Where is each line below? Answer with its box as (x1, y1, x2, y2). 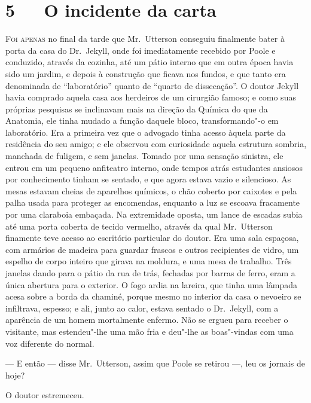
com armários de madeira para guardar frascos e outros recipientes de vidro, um (5, 243, 299, 255)
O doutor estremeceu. (5, 389, 84, 401)
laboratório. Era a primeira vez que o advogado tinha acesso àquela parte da (5, 126, 286, 138)
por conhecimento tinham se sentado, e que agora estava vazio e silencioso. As (5, 173, 291, 185)
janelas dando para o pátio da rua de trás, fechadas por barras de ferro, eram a (5, 267, 295, 279)
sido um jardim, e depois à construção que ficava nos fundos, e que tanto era (5, 67, 286, 80)
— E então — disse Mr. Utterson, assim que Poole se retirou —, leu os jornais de (5, 357, 305, 370)
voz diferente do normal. (5, 337, 94, 349)
